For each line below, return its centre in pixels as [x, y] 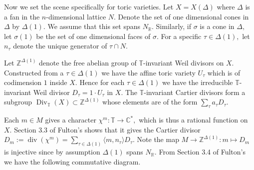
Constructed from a [34, 72]
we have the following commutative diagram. [72, 161]
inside [58, 82]
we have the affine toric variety [148, 72]
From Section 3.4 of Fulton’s [202, 152]
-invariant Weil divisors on [184, 62]
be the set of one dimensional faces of [93, 36]
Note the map [158, 139]
